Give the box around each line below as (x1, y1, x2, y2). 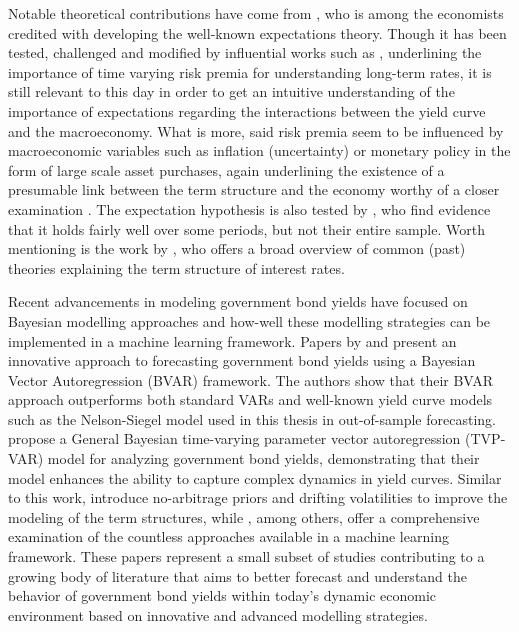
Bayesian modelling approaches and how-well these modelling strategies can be (8, 310, 491, 331)
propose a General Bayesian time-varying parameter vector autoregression (8, 428, 461, 449)
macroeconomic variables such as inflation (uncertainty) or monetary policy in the (8, 140, 511, 161)
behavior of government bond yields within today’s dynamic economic (8, 585, 437, 606)
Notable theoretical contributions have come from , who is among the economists (8, 3, 504, 23)
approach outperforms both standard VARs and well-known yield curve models (8, 389, 493, 410)
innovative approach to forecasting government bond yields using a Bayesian (8, 350, 476, 371)
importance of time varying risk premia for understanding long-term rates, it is (8, 61, 492, 82)
